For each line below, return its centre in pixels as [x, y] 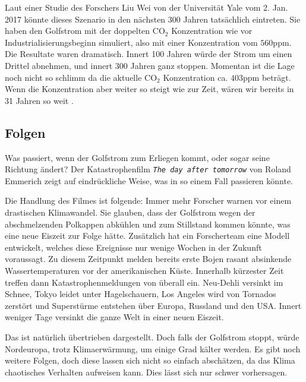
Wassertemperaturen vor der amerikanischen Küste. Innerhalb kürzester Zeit [144, 270]
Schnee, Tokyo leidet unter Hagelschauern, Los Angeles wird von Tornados [141, 294]
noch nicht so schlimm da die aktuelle [73, 77]
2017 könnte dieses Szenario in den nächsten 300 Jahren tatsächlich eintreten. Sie [153, 19]
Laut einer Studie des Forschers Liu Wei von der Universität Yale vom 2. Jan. [146, 7]
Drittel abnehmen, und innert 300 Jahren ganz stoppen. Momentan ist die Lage [150, 65]
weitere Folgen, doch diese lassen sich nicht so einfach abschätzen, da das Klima [150, 360]
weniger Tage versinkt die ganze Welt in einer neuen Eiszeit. [114, 317]
